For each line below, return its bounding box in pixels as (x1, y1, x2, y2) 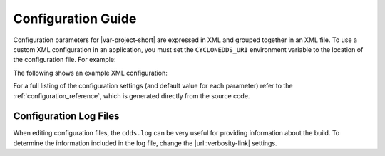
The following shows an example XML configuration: (13, 68, 168, 77)
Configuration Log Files (13, 110, 120, 123)
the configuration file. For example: (13, 56, 116, 64)
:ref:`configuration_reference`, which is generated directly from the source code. (13, 91, 250, 100)
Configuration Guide (13, 11, 137, 26)
